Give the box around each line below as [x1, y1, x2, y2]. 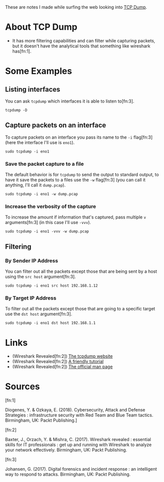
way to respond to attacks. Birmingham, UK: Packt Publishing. [5, 471, 131, 478]
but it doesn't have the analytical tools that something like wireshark [12, 43, 151, 49]
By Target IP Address [5, 295, 57, 301]
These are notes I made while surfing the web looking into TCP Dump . [5, 4, 147, 10]
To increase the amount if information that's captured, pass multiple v [5, 214, 146, 220]
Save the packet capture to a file [5, 160, 84, 167]
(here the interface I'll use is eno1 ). [5, 139, 75, 145]
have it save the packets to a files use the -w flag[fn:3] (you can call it [5, 177, 146, 183]
